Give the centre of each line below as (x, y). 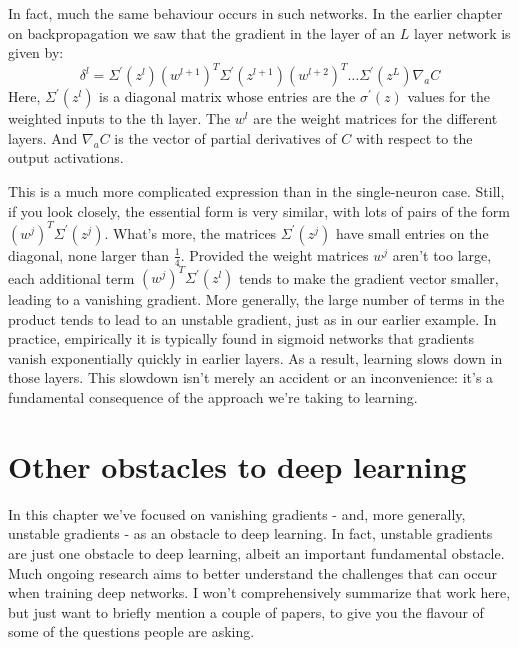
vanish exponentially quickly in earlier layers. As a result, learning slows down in (255, 357)
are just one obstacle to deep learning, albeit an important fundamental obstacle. (256, 552)
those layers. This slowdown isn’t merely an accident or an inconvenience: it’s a (251, 377)
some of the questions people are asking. (131, 631)
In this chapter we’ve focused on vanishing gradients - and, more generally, (237, 513)
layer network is (462, 32)
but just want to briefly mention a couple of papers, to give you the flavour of (246, 611)
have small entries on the (412, 232)
